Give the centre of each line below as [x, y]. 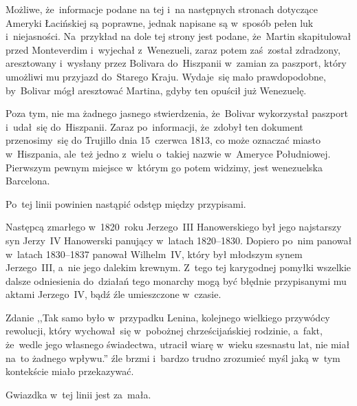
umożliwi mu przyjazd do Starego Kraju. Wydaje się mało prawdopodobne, [166, 76]
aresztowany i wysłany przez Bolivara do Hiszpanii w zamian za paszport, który [176, 63]
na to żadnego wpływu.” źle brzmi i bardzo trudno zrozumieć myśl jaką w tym [173, 357]
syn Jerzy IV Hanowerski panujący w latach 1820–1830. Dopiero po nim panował [179, 240]
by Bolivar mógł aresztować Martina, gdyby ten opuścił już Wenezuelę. [156, 90]
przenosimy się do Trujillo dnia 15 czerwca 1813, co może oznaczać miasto [163, 140]
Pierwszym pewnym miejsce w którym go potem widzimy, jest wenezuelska [164, 167]
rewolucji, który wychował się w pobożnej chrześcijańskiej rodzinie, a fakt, [164, 331]
